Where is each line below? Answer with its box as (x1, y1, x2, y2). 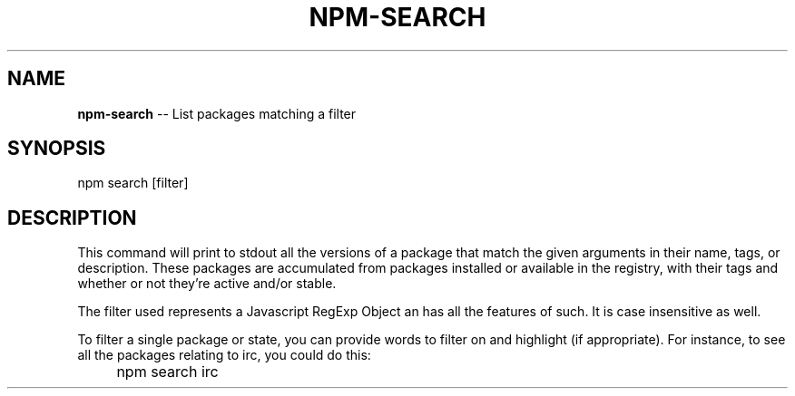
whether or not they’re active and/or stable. (77, 275, 337, 292)
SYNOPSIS (7, 137, 106, 160)
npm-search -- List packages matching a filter (77, 105, 357, 121)
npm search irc (116, 362, 219, 382)
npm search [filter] (77, 175, 189, 191)
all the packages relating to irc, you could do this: (77, 347, 371, 363)
